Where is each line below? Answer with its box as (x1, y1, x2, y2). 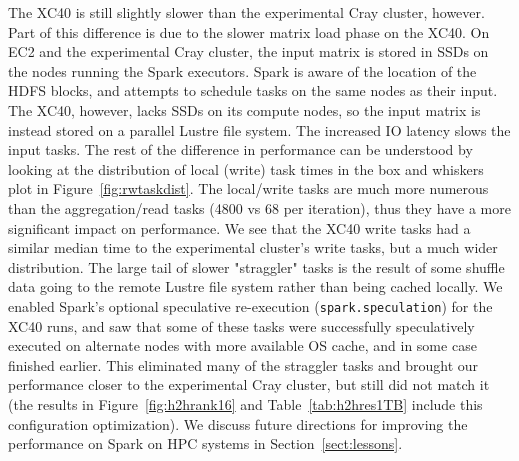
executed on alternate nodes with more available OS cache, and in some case (8, 335, 477, 356)
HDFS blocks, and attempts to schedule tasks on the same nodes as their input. (8, 80, 498, 101)
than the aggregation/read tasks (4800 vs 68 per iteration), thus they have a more (8, 197, 511, 218)
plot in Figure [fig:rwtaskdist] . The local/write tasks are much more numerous (8, 178, 489, 199)
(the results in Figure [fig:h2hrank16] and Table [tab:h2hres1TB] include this (8, 393, 483, 414)
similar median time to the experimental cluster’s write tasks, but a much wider (8, 237, 498, 258)
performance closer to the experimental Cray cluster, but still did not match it (8, 374, 490, 395)
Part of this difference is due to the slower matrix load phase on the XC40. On (8, 21, 490, 42)
